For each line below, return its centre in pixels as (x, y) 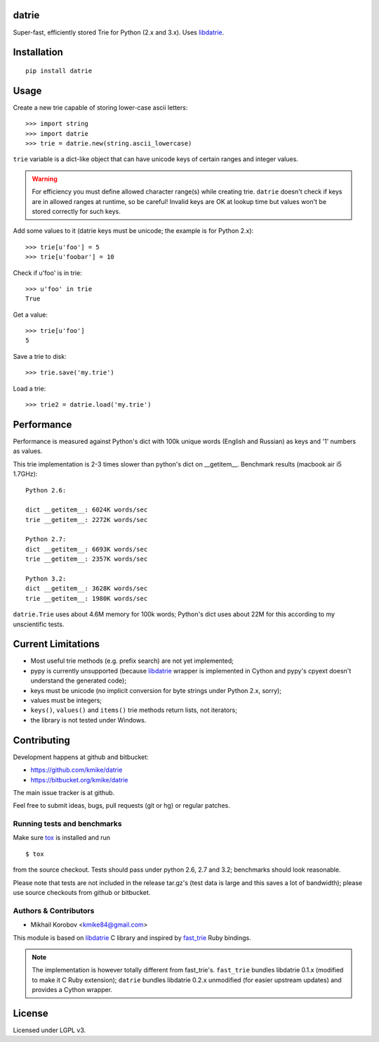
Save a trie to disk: (40, 356)
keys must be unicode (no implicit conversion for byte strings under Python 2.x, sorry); (156, 690)
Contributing (41, 740)
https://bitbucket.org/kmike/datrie (80, 780)
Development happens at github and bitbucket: (81, 757)
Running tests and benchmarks (67, 824)
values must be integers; (66, 701)
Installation (38, 52)
